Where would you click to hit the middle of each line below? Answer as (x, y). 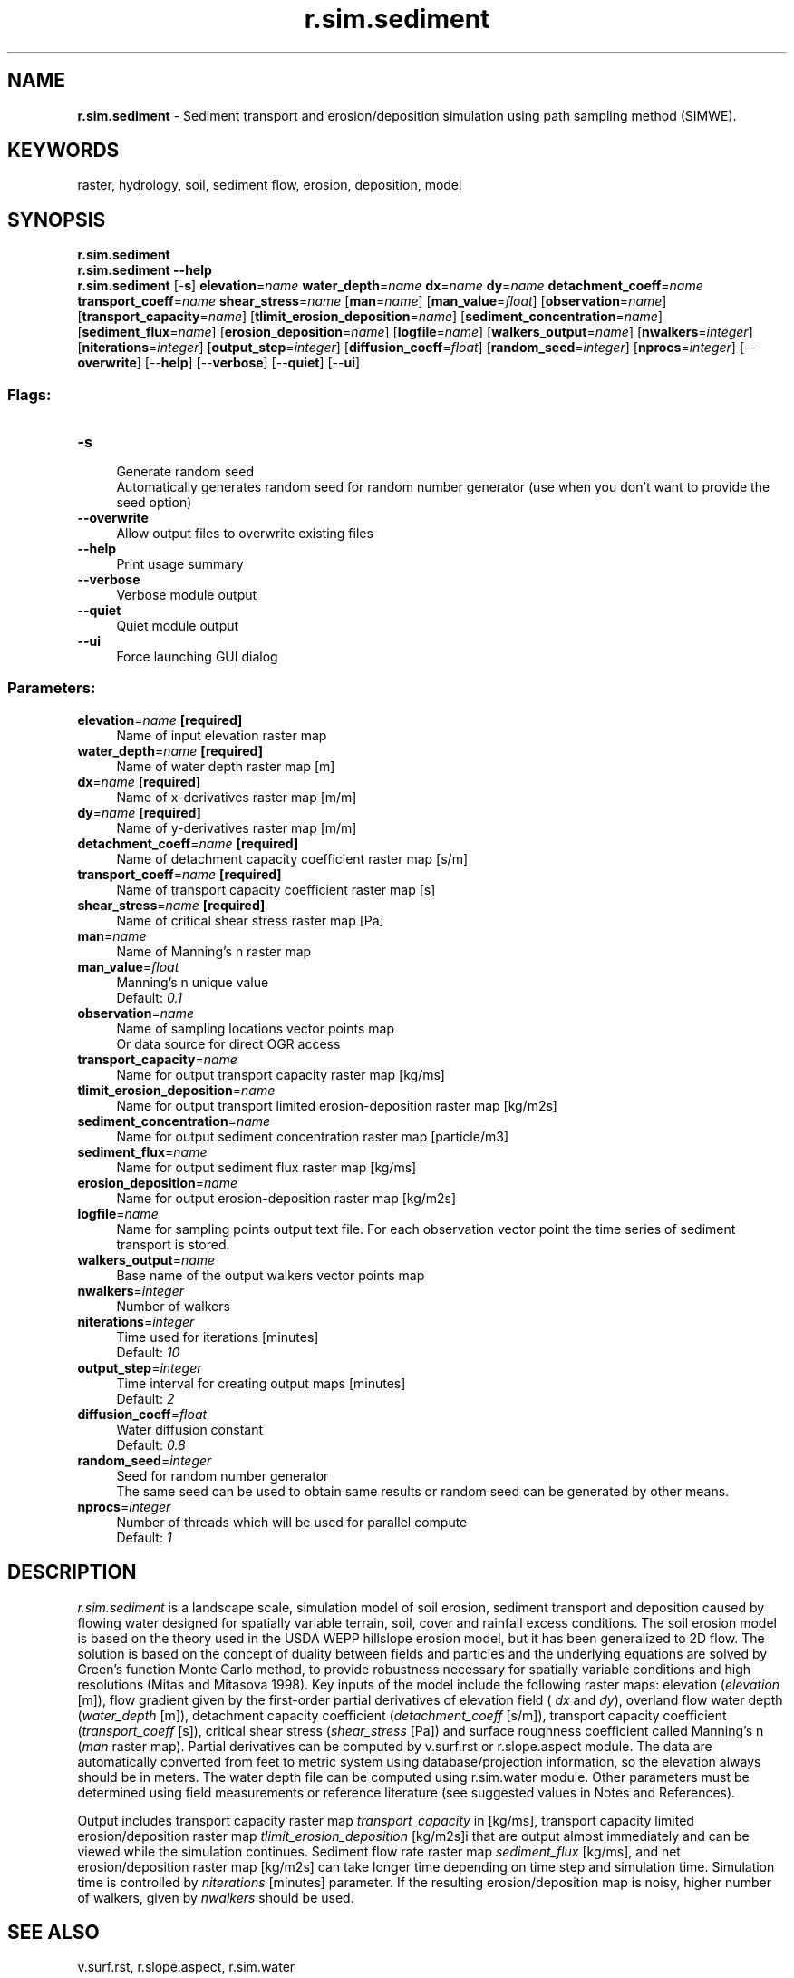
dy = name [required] (139, 812)
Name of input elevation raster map (222, 735)
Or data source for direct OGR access (228, 1043)
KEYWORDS (63, 151)
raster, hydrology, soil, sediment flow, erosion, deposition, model (270, 185)
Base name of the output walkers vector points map (271, 1275)
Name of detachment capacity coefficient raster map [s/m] (292, 858)
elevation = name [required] (160, 720)
